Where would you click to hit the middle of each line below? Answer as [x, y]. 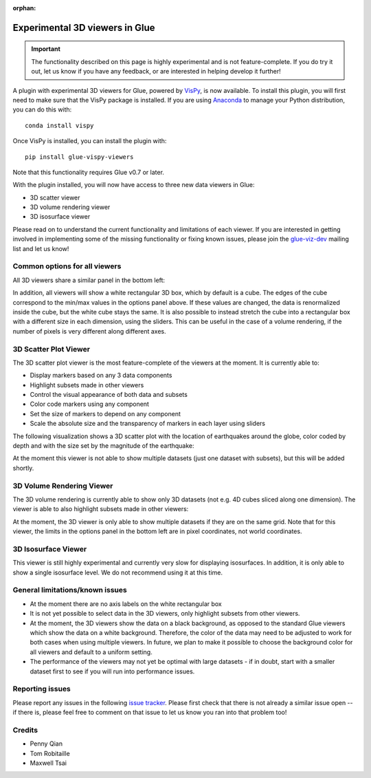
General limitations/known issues [70, 590]
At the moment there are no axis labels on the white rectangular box [126, 604]
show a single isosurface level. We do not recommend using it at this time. [118, 572]
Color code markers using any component [89, 404]
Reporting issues [42, 689]
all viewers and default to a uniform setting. [91, 652]
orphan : [24, 8]
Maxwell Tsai [48, 763]
